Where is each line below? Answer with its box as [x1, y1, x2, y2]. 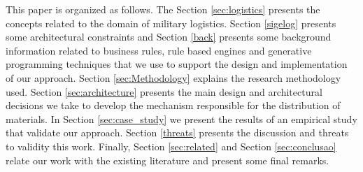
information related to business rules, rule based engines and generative [6, 43, 312, 57]
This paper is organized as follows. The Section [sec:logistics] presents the [6, 2, 320, 16]
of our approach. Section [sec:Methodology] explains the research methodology [6, 70, 341, 85]
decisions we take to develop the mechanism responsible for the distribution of [6, 98, 341, 113]
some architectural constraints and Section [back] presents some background [6, 29, 332, 44]
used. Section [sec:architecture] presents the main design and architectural [6, 84, 322, 99]
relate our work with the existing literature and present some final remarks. [6, 152, 329, 167]
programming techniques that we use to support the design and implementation [6, 57, 348, 71]
